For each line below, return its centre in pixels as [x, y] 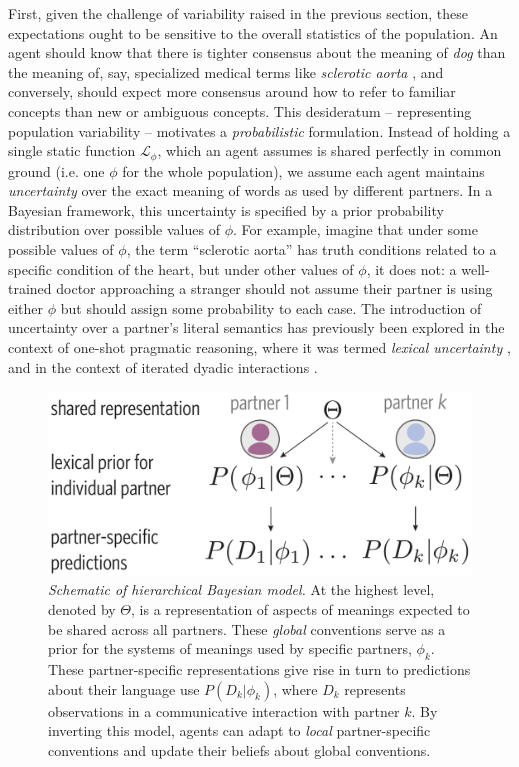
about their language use [124, 688]
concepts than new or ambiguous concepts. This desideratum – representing [240, 110]
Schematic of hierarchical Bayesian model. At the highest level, [241, 589]
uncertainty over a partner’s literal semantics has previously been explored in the [256, 327]
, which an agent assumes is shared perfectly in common [329, 150]
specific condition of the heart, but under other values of [181, 268]
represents [375, 688]
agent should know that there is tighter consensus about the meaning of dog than [257, 52]
